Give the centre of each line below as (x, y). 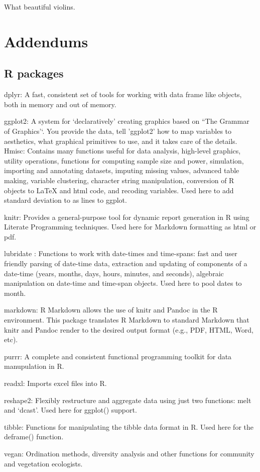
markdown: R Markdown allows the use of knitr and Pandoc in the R (111, 310)
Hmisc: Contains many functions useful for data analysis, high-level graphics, (122, 151)
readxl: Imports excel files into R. (55, 383)
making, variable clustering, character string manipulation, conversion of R (119, 180)
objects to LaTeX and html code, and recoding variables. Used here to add (119, 190)
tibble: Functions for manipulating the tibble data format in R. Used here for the (129, 426)
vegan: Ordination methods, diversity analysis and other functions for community (129, 453)
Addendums (46, 41)
